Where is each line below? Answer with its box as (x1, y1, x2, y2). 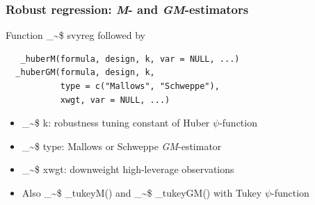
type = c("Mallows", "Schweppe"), (60, 81, 220, 91)
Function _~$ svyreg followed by (6, 28, 146, 42)
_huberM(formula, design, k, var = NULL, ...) (20, 54, 240, 64)
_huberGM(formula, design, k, (15, 67, 155, 78)
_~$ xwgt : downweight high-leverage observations (22, 162, 234, 177)
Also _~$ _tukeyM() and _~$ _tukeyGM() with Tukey (22, 185, 262, 199)
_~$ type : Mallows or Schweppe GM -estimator (22, 138, 222, 153)
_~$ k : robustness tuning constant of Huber (22, 115, 210, 130)
